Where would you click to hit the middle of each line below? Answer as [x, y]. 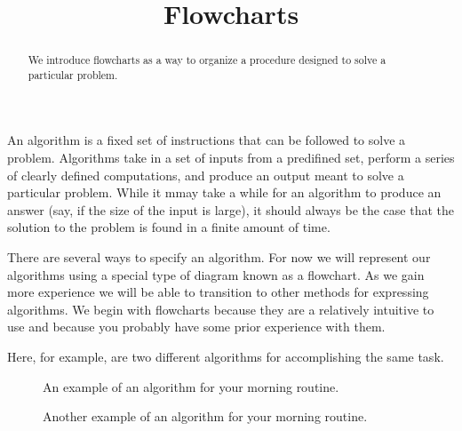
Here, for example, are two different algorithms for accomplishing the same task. [226, 357]
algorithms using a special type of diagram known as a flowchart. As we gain [216, 274]
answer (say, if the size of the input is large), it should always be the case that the [231, 209]
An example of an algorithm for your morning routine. [191, 386]
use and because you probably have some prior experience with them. [196, 327]
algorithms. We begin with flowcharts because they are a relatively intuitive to [221, 309]
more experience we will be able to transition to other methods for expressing [218, 292]
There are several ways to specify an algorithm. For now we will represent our [219, 257]
